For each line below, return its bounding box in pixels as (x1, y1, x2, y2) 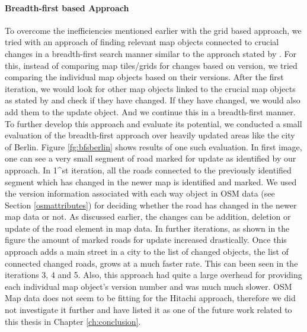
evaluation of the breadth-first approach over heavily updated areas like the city (5, 129, 295, 141)
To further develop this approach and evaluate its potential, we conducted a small (5, 117, 302, 129)
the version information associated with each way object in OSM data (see (5, 187, 275, 200)
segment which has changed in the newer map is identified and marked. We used (5, 175, 297, 188)
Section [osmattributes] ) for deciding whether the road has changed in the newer (5, 198, 297, 211)
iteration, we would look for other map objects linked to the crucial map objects (5, 82, 296, 94)
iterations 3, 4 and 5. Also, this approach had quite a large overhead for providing (5, 268, 302, 281)
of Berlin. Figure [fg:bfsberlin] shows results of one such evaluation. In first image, (5, 140, 302, 153)
